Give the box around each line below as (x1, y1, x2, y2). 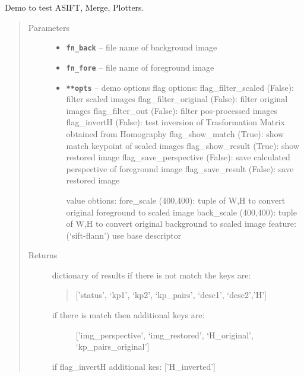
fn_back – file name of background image (66, 41, 217, 53)
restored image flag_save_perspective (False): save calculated (66, 151, 290, 163)
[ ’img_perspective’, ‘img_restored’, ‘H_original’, (75, 328, 254, 341)
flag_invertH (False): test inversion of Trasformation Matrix (66, 116, 285, 128)
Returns (28, 249, 58, 261)
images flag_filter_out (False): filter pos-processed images (66, 104, 278, 116)
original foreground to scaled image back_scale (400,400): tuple (66, 205, 297, 218)
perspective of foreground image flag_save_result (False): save (66, 162, 294, 175)
